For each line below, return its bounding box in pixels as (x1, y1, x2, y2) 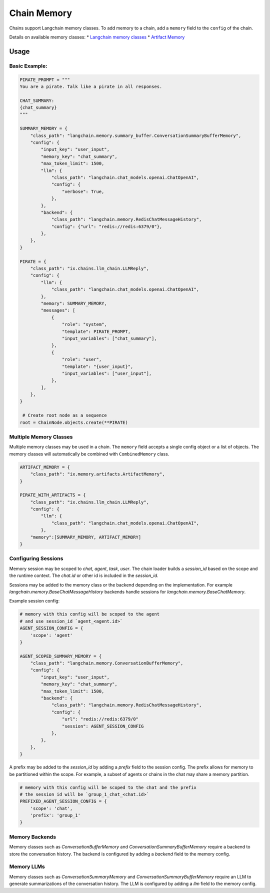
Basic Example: (9, 62, 47, 69)
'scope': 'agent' (30, 632, 73, 638)
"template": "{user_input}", (61, 363, 133, 369)
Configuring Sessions (9, 555, 63, 562)
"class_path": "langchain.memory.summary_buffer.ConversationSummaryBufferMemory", (30, 132, 241, 138)
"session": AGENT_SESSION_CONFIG (61, 723, 144, 729)
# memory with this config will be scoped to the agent (19, 611, 160, 617)
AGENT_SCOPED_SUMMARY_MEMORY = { (19, 653, 102, 659)
